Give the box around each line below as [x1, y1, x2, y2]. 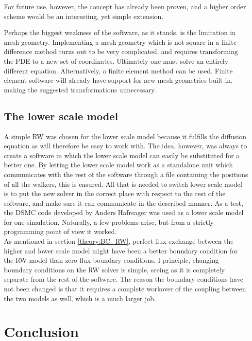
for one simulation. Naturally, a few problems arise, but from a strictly [4, 216, 214, 227]
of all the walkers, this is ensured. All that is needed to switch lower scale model [4, 179, 242, 189]
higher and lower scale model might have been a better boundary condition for [4, 245, 238, 255]
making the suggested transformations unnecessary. [4, 84, 156, 94]
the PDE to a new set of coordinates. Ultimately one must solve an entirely [4, 55, 229, 66]
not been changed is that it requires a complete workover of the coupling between [4, 284, 246, 294]
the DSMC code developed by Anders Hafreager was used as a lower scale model [4, 207, 244, 217]
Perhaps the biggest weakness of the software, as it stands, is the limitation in [4, 27, 236, 37]
